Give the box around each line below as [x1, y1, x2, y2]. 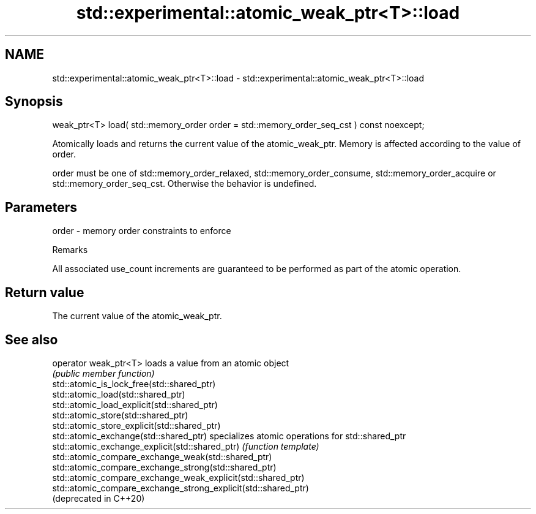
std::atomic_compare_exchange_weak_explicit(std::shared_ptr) [52, 472, 305, 483]
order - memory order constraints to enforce [52, 225, 231, 236]
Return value [5, 284, 84, 300]
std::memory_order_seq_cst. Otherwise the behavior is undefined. [52, 178, 317, 189]
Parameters [5, 199, 77, 215]
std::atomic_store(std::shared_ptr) [52, 409, 188, 420]
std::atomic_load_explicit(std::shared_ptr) [52, 399, 218, 410]
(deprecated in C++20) [52, 493, 145, 504]
